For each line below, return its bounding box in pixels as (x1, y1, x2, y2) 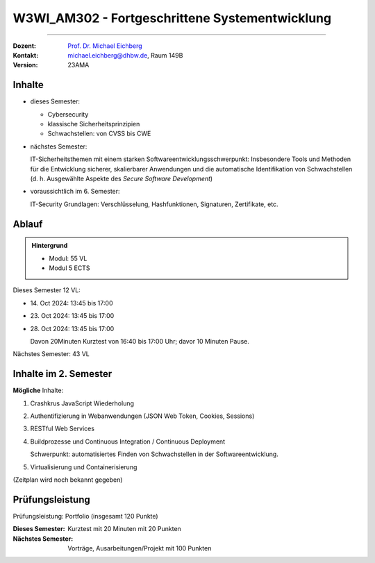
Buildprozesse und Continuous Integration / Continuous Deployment (30, 437, 226, 446)
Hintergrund (31, 242, 68, 250)
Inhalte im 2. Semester (12, 368, 112, 380)
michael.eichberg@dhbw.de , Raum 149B (67, 51, 183, 59)
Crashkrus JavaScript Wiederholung (30, 399, 135, 407)
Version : (12, 61, 38, 69)
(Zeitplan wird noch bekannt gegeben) (12, 476, 123, 484)
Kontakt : (12, 51, 39, 59)
